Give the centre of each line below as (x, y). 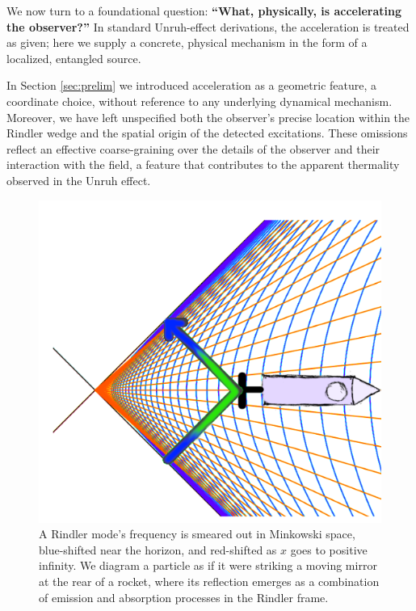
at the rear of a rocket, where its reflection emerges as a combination (209, 581)
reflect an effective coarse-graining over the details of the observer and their (193, 148)
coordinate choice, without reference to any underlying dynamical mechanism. (200, 101)
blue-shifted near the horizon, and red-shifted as (158, 549)
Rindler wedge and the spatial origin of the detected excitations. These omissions (207, 133)
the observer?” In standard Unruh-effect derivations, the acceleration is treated (208, 26)
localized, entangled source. (74, 58)
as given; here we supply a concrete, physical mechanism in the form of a (187, 42)
